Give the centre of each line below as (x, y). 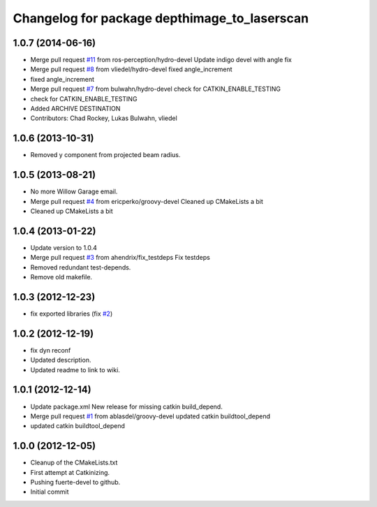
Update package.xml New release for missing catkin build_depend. (126, 406)
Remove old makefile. (61, 277)
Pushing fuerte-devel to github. (75, 483)
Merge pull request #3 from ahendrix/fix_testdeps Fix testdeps (120, 258)
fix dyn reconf (51, 350)
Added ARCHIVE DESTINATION (75, 109)
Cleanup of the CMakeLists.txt (74, 463)
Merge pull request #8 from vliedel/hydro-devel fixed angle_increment (132, 69)
